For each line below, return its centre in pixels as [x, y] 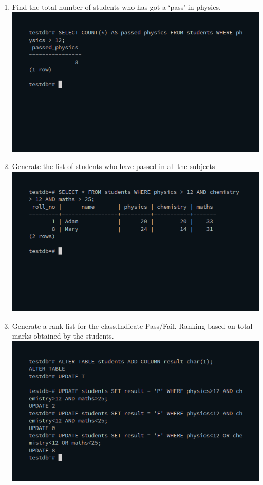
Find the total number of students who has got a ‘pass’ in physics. [116, 7]
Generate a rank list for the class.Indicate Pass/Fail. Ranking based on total [132, 325]
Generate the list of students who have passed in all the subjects [114, 166]
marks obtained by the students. [63, 336]
